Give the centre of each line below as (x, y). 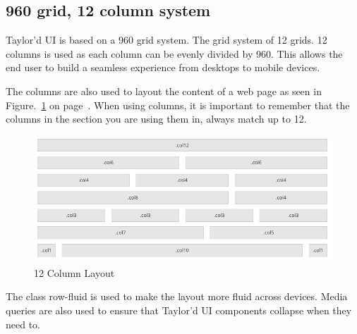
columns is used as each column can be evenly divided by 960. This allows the (174, 53)
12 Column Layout (74, 272)
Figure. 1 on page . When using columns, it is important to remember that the (178, 105)
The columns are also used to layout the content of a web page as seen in (164, 91)
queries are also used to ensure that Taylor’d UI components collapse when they (179, 310)
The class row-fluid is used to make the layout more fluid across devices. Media (177, 296)
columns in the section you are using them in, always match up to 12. (156, 119)
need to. (23, 324)
